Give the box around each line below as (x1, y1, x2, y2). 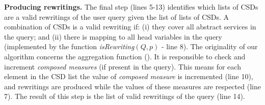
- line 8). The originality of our (161, 41, 258, 52)
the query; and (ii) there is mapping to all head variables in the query (4, 31, 222, 42)
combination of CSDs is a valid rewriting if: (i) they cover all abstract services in (4, 21, 256, 32)
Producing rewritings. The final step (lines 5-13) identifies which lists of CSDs (4, 2, 258, 12)
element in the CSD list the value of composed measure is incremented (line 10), (4, 71, 253, 82)
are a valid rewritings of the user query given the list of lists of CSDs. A (4, 11, 229, 22)
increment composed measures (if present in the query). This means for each (4, 61, 241, 72)
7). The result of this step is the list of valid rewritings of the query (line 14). (4, 91, 245, 101)
